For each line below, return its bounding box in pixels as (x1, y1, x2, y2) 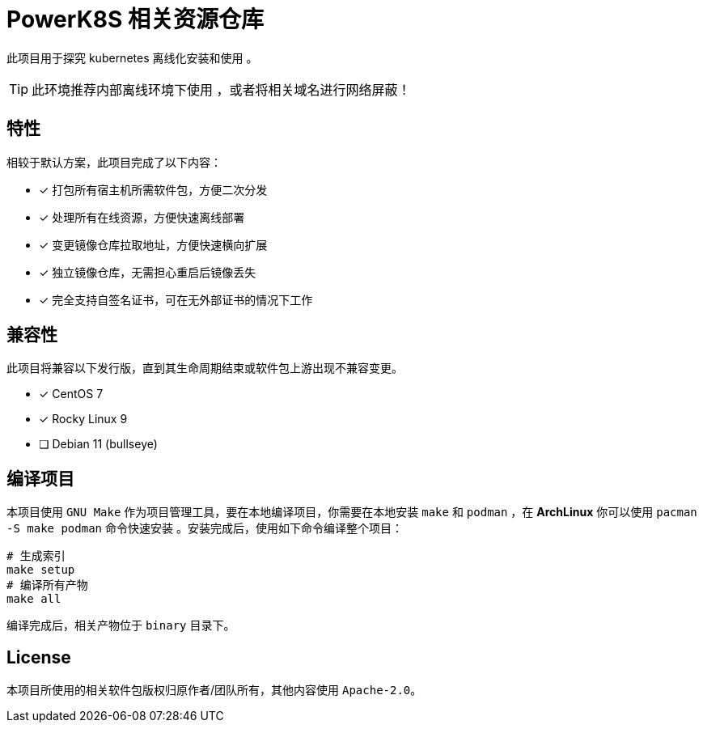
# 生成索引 (6, 549, 66, 563)
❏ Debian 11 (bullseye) (39, 437, 158, 451)
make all (6, 592, 61, 606)
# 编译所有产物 (6, 579, 88, 592)
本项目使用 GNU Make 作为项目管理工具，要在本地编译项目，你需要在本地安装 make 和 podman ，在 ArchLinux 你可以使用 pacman (6, 505, 697, 519)
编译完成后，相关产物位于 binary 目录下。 (6, 618, 235, 633)
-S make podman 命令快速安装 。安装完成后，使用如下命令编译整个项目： (6, 521, 403, 536)
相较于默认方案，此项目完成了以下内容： (6, 155, 222, 169)
